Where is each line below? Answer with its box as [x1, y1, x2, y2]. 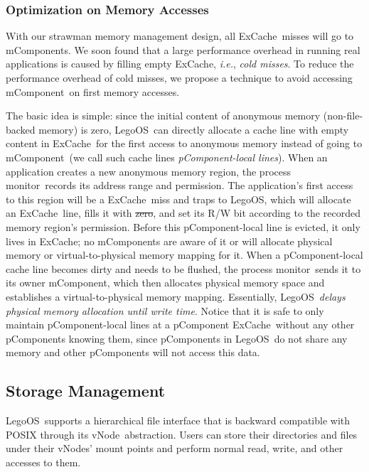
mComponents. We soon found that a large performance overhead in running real [6, 42, 360, 57]
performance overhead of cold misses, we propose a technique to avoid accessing [6, 70, 353, 85]
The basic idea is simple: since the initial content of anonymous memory [6, 108, 321, 123]
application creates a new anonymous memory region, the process [6, 163, 291, 178]
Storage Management [6, 380, 166, 402]
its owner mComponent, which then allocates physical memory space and [6, 275, 325, 290]
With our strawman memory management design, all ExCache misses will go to [6, 28, 354, 43]
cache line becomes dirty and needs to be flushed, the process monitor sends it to [6, 261, 361, 276]
